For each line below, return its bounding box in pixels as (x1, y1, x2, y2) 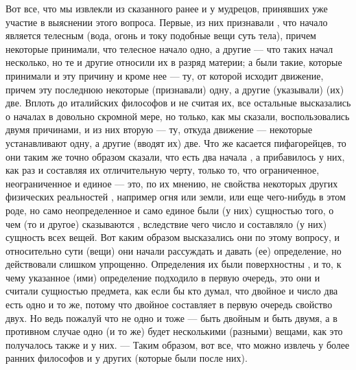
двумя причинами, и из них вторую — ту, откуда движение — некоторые (5, 122, 313, 137)
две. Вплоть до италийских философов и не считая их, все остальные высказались (5, 95, 351, 110)
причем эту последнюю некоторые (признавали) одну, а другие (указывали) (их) (5, 82, 344, 96)
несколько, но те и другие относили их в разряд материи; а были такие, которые (5, 55, 342, 69)
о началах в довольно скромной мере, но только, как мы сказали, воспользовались (5, 108, 350, 123)
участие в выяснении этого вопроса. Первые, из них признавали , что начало (5, 14, 328, 29)
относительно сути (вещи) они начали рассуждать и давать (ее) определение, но (5, 243, 342, 257)
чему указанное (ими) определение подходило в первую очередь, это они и (5, 270, 320, 284)
